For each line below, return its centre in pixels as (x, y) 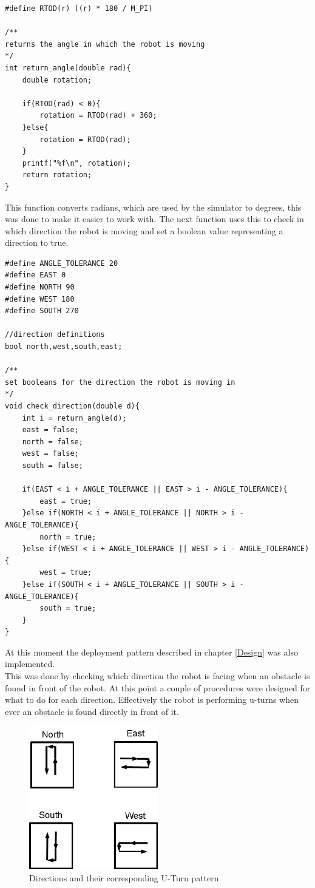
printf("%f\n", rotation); (76, 163)
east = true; (66, 501)
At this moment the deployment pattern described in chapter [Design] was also (151, 652)
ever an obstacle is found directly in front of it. (92, 711)
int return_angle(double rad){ (68, 68)
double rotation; (57, 80)
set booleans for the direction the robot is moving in (120, 382)
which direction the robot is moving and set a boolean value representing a (144, 230)
